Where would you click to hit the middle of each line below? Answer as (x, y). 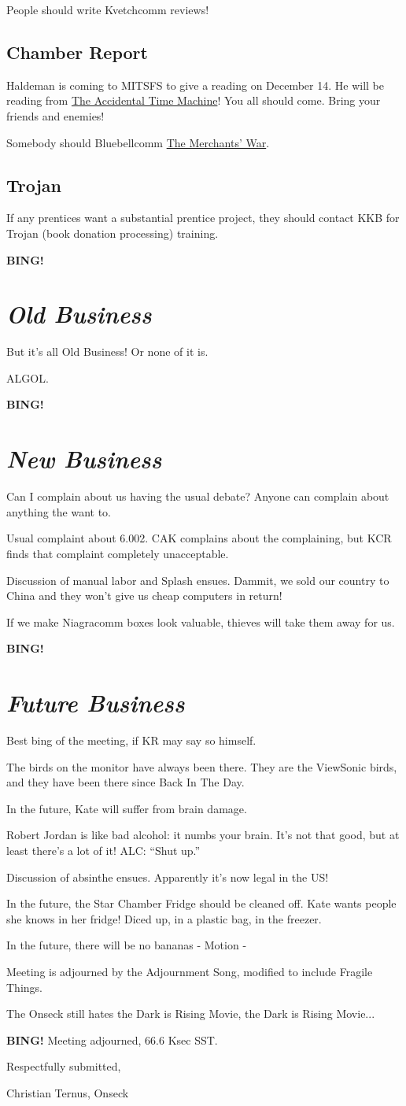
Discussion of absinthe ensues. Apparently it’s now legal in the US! (168, 877)
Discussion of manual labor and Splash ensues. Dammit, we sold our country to (198, 580)
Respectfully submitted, (64, 1066)
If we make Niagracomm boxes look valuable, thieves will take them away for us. (201, 621)
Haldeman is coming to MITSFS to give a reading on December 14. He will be (196, 85)
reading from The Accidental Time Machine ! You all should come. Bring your (194, 100)
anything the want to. (59, 511)
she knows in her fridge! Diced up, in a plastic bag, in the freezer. (164, 918)
